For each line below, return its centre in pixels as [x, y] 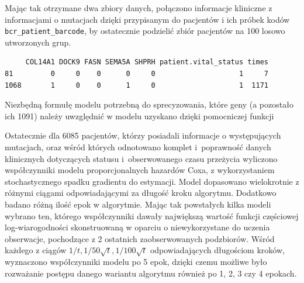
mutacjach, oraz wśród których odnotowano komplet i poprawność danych [138, 147]
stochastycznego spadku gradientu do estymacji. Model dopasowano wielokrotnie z [152, 181]
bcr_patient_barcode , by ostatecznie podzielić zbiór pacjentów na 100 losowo [145, 31]
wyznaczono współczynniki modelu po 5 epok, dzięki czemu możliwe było [136, 262]
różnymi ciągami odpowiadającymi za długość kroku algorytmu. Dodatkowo [141, 193]
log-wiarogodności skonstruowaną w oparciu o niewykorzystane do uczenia [137, 227]
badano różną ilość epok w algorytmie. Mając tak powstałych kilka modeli [138, 204]
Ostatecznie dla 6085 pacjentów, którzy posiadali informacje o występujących [143, 135]
